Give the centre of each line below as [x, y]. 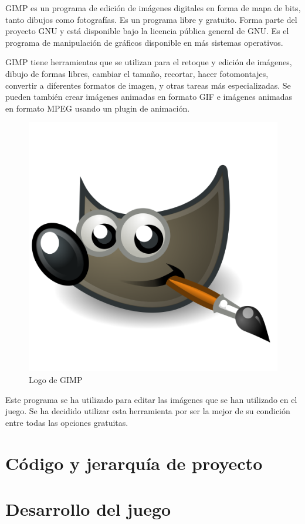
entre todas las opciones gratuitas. [67, 422]
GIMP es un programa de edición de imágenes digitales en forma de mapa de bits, [153, 8]
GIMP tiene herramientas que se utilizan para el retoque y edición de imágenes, [149, 62]
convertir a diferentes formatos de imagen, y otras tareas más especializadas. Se [148, 85]
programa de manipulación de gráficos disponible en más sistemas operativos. [144, 42]
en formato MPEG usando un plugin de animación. [98, 108]
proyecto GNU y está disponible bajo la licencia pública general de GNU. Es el [147, 31]
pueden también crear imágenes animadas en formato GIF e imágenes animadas [149, 97]
